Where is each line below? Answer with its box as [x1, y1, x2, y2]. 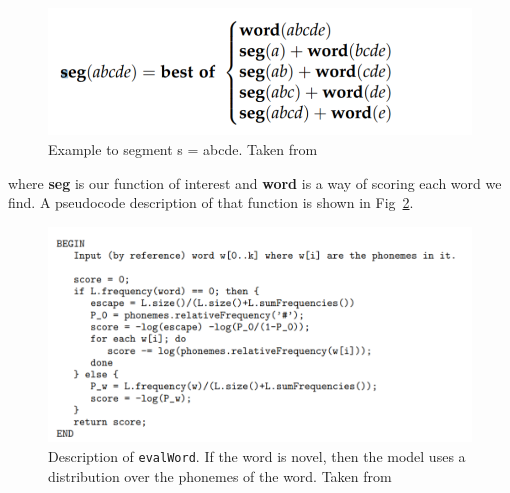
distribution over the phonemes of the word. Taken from [48, 465, 392, 486]
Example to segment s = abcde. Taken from [48, 138, 318, 159]
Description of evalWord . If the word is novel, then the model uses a [48, 445, 466, 466]
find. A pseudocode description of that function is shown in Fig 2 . [8, 192, 414, 213]
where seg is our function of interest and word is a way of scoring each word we [8, 172, 502, 193]
